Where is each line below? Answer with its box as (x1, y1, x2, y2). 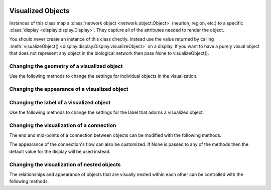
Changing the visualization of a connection (9, 122, 116, 129)
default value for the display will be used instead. (9, 148, 111, 154)
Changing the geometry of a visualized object (9, 63, 123, 70)
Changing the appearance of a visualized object (9, 85, 128, 92)
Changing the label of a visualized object (9, 99, 111, 106)
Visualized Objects (9, 7, 70, 15)
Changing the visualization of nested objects (9, 161, 121, 168)
